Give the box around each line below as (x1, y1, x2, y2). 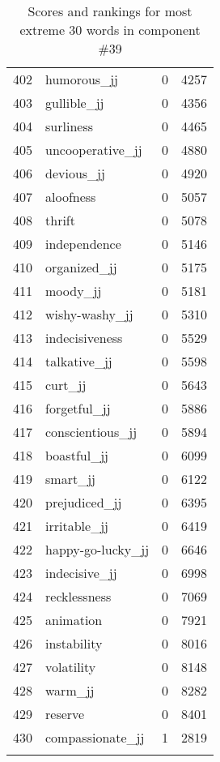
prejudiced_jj (45, 493, 122, 512)
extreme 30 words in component (19, 20, 201, 39)
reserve (45, 704, 85, 723)
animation (45, 610, 103, 629)
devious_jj (45, 164, 105, 182)
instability (45, 634, 103, 653)
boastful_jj (45, 446, 108, 464)
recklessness (45, 587, 112, 606)
